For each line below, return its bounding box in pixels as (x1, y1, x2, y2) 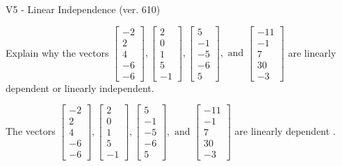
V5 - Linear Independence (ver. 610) (6, 2, 161, 16)
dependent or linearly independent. (6, 80, 154, 95)
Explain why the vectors (6, 45, 109, 59)
